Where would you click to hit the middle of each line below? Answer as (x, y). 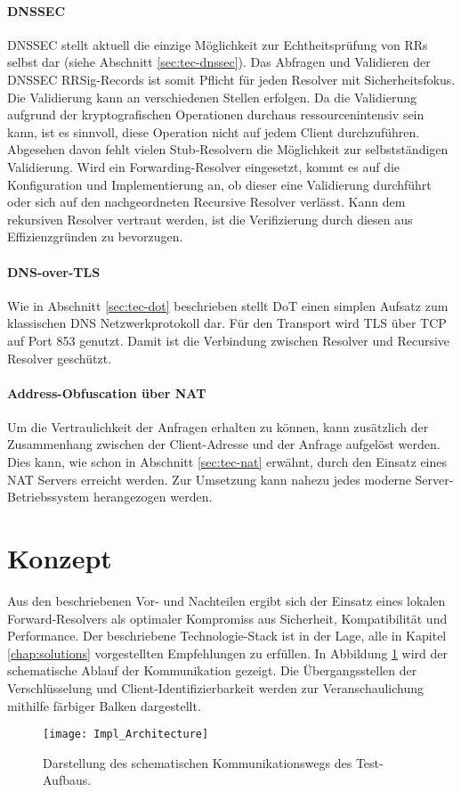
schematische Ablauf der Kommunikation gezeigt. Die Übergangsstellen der (212, 670)
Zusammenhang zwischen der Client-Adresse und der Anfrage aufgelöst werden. (224, 444)
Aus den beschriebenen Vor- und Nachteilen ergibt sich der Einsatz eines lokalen (226, 600)
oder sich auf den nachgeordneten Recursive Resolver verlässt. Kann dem (206, 202)
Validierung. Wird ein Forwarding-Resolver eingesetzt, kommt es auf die (204, 166)
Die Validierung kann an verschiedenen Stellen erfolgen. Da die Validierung (212, 97)
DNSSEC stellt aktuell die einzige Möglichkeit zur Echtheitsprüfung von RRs (218, 44)
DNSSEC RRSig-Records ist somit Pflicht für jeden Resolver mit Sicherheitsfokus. (231, 79)
